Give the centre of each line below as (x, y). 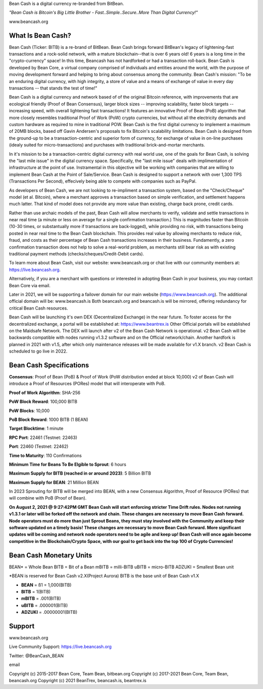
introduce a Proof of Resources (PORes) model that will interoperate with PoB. (87, 384)
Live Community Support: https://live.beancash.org (60, 647)
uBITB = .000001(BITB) (45, 605)
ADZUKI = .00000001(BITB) (49, 612)
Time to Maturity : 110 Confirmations (46, 455)
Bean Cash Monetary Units (51, 555)
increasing (19, 111)
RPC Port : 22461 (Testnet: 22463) (43, 438)
